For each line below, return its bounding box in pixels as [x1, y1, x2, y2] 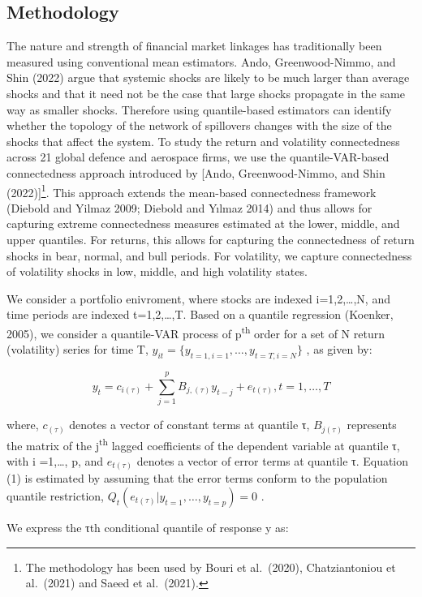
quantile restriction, [6, 487, 104, 504]
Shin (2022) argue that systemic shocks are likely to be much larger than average [6, 69, 410, 86]
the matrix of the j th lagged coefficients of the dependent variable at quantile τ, [6, 434, 400, 453]
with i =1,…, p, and [6, 452, 104, 469]
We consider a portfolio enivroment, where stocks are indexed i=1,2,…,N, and [6, 290, 390, 307]
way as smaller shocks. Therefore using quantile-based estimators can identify [6, 101, 392, 118]
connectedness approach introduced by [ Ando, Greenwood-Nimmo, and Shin [6, 164, 385, 181]
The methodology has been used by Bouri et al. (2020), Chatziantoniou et [25, 558, 396, 575]
